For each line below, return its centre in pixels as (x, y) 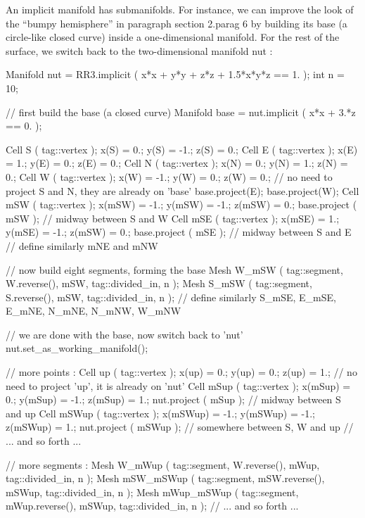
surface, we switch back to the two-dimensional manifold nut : (139, 50)
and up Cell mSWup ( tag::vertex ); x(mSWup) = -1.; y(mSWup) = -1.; (160, 413)
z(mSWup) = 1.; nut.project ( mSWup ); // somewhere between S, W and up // (180, 427)
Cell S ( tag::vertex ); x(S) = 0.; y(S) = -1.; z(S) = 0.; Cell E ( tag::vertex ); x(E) (182, 149)
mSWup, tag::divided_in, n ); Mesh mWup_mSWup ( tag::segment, (152, 492)
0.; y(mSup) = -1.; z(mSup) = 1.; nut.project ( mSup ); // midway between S (173, 399)
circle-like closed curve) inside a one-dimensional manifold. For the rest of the (173, 37)
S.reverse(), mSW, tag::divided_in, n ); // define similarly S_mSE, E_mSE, (171, 297)
